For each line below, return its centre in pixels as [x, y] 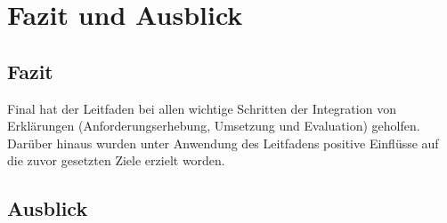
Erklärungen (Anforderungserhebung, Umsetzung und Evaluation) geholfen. [214, 126]
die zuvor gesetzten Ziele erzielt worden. [116, 160]
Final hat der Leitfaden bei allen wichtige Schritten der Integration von [202, 108]
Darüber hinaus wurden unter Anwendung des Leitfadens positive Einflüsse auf [223, 143]
